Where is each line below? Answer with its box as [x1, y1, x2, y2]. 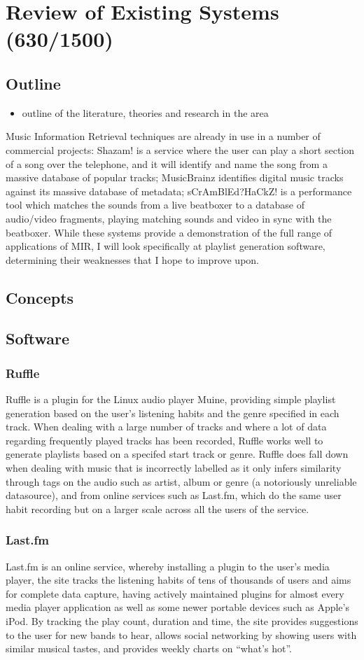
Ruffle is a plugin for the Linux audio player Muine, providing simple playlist [6, 392, 336, 407]
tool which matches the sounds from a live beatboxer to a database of [6, 197, 304, 212]
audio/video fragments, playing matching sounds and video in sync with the [6, 211, 332, 225]
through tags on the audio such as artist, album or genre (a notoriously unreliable [6, 474, 357, 489]
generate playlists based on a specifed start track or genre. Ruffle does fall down [6, 447, 349, 461]
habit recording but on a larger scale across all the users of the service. [6, 501, 309, 516]
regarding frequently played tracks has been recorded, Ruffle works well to [6, 433, 323, 447]
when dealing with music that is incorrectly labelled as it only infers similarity [6, 461, 342, 475]
